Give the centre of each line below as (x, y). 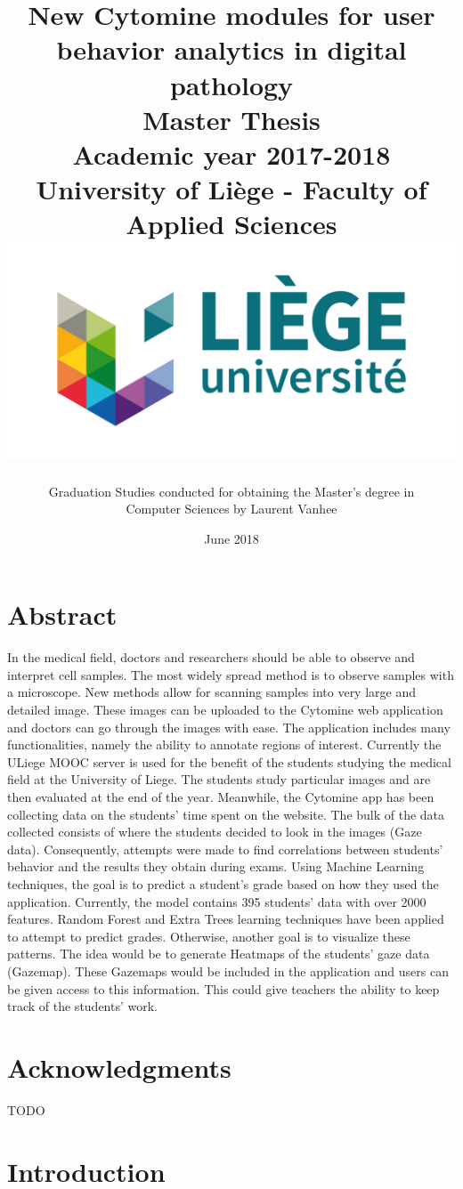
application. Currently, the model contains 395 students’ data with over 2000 (217, 901)
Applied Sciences (231, 224)
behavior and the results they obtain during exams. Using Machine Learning (216, 866)
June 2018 (231, 538)
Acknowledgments (119, 1067)
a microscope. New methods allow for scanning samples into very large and (212, 692)
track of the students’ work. (83, 1006)
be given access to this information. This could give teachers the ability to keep (223, 988)
